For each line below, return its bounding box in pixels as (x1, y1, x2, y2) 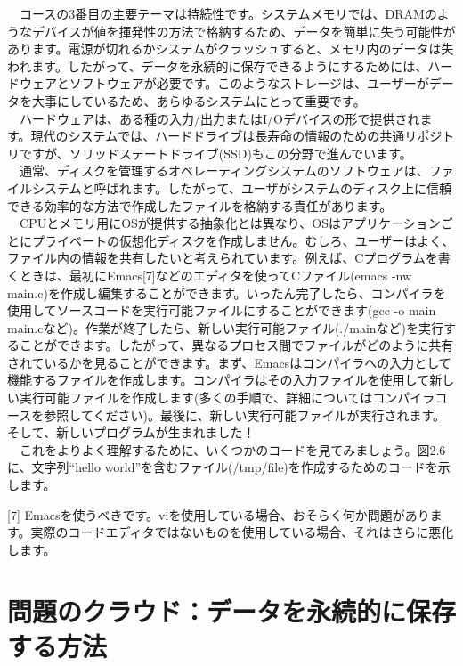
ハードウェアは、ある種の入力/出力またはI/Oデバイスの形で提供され (19, 109, 420, 127)
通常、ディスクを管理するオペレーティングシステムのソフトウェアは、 (19, 161, 429, 180)
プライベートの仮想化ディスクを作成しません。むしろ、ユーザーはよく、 (31, 231, 455, 249)
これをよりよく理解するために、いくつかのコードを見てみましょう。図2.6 (19, 440, 446, 459)
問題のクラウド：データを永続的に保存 (7, 592, 457, 629)
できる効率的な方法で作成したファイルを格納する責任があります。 (7, 196, 393, 215)
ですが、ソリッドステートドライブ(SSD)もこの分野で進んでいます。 (19, 143, 412, 162)
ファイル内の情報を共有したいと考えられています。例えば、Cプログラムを (7, 248, 438, 267)
